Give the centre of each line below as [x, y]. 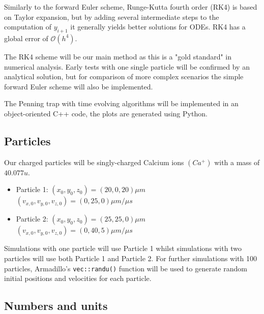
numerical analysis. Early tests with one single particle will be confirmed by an [127, 66]
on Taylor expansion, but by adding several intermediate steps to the [112, 17]
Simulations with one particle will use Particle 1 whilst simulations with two [123, 248]
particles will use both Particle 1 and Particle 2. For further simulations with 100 [130, 258]
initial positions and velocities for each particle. [78, 278]
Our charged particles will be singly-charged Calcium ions [94, 162]
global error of [26, 38]
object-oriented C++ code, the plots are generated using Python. [106, 113]
